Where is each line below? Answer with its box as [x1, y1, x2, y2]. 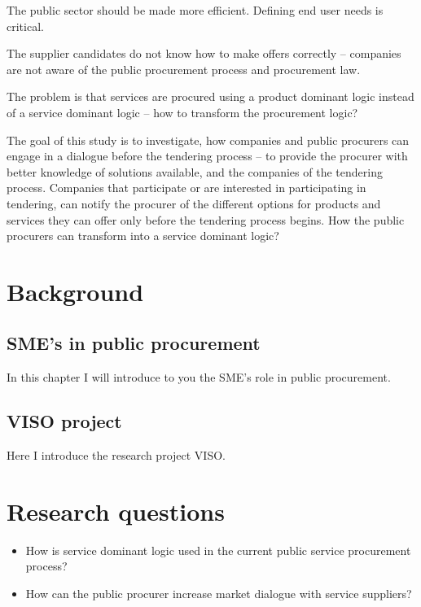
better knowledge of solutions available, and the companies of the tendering [7, 163, 383, 180]
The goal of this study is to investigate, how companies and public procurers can [7, 131, 410, 148]
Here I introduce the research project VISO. [7, 447, 226, 464]
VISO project [7, 408, 122, 434]
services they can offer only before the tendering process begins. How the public [7, 211, 405, 228]
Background [7, 274, 144, 308]
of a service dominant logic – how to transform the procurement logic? [7, 103, 358, 120]
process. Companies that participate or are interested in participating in [7, 179, 366, 196]
